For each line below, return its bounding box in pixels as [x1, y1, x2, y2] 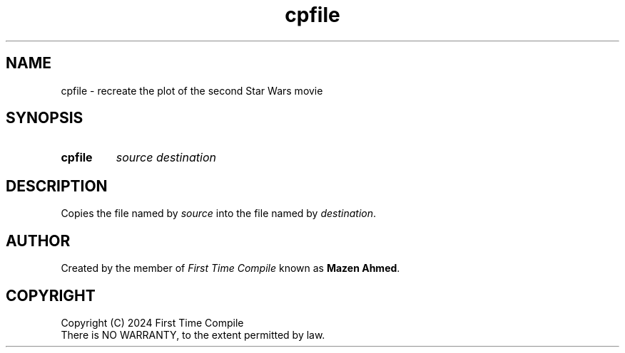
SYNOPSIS [6, 109, 83, 127]
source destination [116, 150, 216, 165]
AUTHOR [6, 231, 71, 250]
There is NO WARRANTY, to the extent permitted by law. [61, 328, 325, 341]
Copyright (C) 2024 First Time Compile [61, 316, 244, 329]
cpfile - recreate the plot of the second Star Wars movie [61, 84, 323, 97]
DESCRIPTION [6, 176, 108, 195]
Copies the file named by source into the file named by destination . [61, 207, 377, 220]
